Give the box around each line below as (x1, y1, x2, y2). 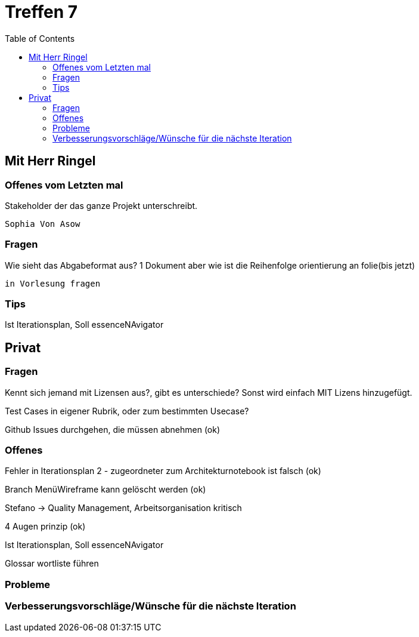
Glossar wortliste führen (5, 558, 99, 569)
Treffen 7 (5, 2, 78, 22)
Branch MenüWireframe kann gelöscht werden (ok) (5, 484, 206, 495)
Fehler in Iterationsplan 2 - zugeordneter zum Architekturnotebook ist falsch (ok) (5, 466, 321, 476)
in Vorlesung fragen (5, 278, 101, 288)
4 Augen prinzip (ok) (5, 521, 86, 532)
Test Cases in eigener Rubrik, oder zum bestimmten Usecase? (5, 405, 249, 416)
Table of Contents (5, 33, 75, 44)
